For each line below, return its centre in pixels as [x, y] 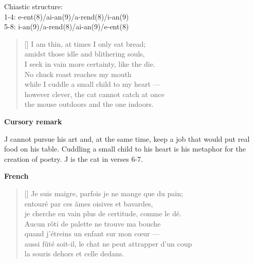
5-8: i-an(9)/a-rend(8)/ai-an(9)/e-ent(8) [67, 26]
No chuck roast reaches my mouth [78, 74]
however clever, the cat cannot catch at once [94, 94]
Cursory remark [33, 121]
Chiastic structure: [33, 6]
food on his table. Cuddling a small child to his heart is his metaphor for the [125, 149]
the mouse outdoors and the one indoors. [89, 104]
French [16, 176]
